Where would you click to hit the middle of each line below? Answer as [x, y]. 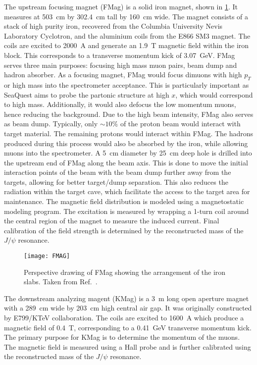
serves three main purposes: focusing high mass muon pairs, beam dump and [121, 65]
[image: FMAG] [47, 256]
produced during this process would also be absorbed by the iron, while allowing [126, 143]
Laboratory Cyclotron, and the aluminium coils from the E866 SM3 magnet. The [127, 35]
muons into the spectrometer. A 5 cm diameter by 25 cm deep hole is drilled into [128, 153]
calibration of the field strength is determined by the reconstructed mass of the [124, 230]
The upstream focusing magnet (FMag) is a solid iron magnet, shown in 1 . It [121, 6]
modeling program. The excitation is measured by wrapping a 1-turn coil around [127, 211]
